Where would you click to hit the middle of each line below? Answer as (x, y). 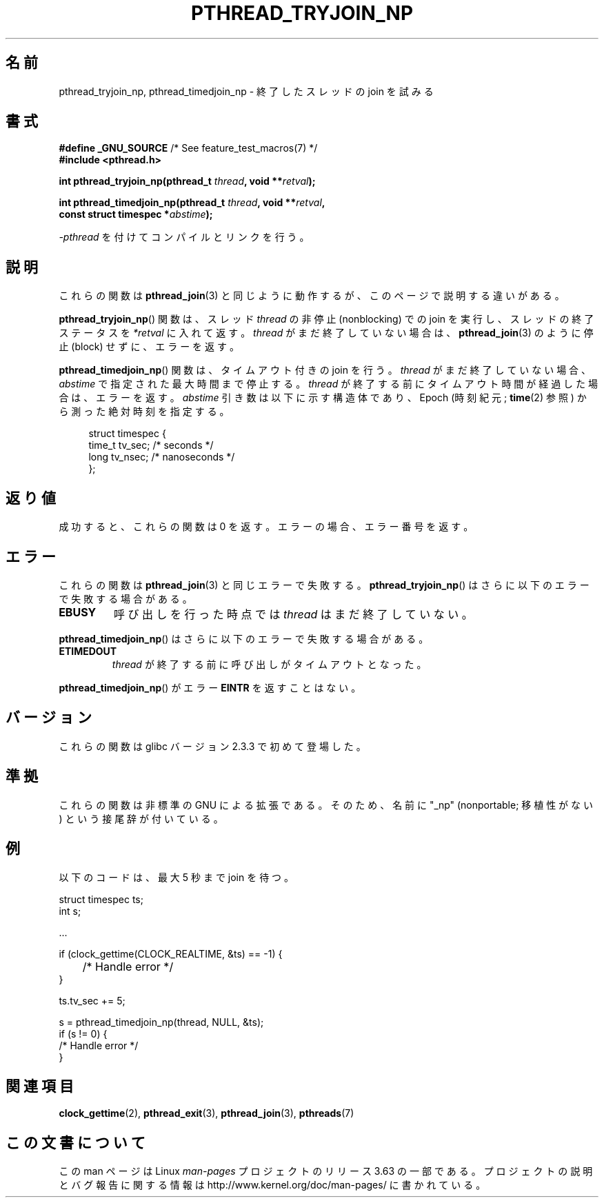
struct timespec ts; (101, 899)
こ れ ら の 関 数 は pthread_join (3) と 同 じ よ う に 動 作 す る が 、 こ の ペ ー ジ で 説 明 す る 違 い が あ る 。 (312, 296)
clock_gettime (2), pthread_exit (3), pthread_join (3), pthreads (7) (207, 1113)
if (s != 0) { (83, 1033)
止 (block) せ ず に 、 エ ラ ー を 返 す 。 (149, 347)
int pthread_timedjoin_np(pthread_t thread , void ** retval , (192, 203)
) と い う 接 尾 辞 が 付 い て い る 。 (141, 818)
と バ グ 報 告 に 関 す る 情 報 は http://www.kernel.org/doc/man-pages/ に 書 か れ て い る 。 (272, 1185)
